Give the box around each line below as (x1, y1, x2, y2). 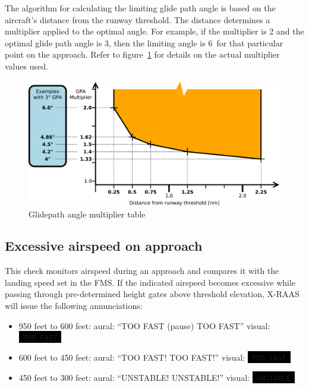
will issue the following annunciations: (5, 299, 143, 312)
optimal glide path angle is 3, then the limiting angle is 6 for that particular (5, 36, 283, 49)
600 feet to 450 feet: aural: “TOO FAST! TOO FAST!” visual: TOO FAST (18, 351, 286, 363)
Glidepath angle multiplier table (29, 207, 146, 220)
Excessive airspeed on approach (5, 236, 203, 255)
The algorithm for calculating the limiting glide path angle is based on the (5, 2, 276, 14)
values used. (5, 59, 48, 72)
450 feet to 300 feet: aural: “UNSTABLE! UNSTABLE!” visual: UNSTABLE (18, 371, 291, 383)
